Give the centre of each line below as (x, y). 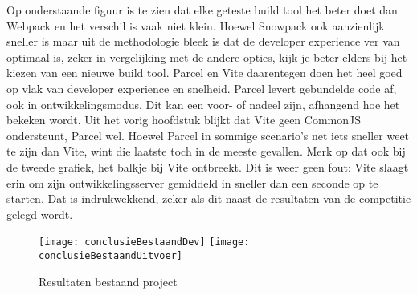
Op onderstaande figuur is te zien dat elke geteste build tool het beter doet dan (202, 10)
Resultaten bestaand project (108, 281)
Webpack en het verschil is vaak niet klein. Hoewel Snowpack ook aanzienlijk (196, 25)
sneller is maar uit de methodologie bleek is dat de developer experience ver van (203, 41)
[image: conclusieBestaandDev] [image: (144, 242)
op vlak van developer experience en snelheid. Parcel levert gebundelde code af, (202, 88)
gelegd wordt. (40, 214)
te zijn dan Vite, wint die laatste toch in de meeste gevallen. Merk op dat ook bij (206, 151)
